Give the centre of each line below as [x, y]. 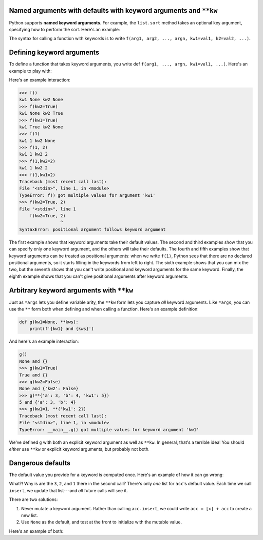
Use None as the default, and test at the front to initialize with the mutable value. [102, 522]
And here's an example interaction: [44, 341]
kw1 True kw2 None [41, 127]
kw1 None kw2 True [41, 113]
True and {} [34, 375]
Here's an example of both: [36, 531]
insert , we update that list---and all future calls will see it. [68, 490]
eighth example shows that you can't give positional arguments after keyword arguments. [99, 276]
